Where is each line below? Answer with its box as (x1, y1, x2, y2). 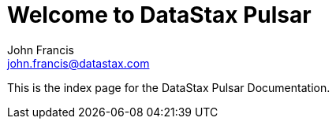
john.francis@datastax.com (7, 56, 150, 70)
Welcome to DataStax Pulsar (7, 2, 312, 28)
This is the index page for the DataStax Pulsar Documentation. (7, 80, 330, 94)
